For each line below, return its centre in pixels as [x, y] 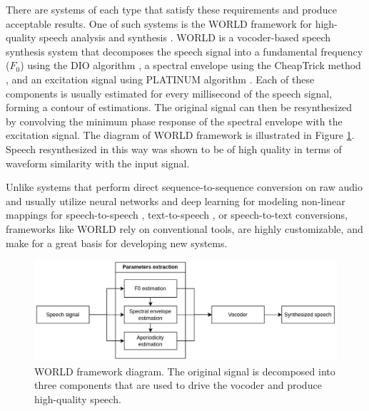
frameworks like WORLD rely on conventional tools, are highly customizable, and [184, 228]
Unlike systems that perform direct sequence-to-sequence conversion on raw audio [184, 187]
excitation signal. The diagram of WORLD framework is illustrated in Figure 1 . [180, 135]
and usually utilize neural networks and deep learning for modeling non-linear [176, 201]
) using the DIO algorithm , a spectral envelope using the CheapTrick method [191, 65]
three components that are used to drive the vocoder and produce [178, 385]
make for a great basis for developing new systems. [117, 243]
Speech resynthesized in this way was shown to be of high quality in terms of [174, 149]
